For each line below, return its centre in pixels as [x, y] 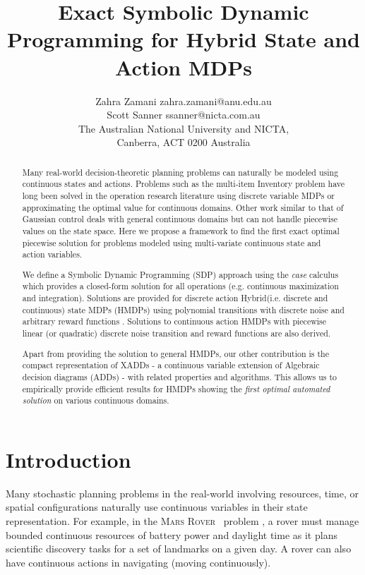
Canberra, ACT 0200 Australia [184, 142]
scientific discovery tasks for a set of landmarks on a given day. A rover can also [179, 549]
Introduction [68, 459]
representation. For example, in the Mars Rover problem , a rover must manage [182, 521]
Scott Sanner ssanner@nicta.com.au [184, 115]
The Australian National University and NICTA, [184, 128]
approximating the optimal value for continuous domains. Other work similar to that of [183, 207]
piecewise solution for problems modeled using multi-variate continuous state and [172, 242]
